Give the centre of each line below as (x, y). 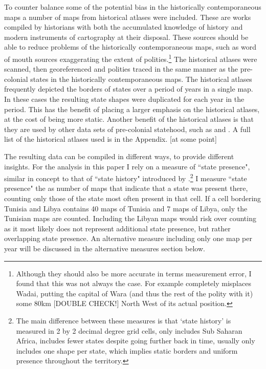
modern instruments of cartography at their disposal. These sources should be (126, 37)
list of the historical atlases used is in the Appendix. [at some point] (110, 139)
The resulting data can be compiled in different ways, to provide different (119, 156)
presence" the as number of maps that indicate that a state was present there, (126, 188)
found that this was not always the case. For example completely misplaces (134, 283)
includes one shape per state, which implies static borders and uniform (127, 350)
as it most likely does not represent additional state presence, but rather (117, 228)
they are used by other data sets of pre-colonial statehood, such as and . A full (127, 129)
